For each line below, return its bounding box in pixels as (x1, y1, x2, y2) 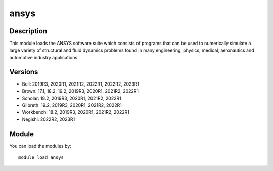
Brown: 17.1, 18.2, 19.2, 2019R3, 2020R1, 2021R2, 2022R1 (22, 88, 139, 94)
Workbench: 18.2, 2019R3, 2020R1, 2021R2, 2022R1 (22, 109, 130, 115)
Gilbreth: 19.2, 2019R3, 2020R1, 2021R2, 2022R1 (22, 102, 122, 108)
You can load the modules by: (9, 143, 72, 149)
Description (9, 27, 48, 35)
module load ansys (18, 155, 64, 160)
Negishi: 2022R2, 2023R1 (22, 116, 75, 122)
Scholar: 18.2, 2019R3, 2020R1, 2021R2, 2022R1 (22, 95, 121, 101)
